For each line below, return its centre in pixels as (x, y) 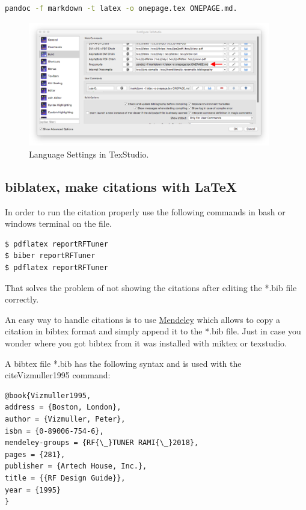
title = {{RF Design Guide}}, (65, 478)
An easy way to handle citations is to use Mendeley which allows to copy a (143, 319)
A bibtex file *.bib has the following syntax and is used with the (123, 363)
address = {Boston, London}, (63, 407)
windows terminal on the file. (58, 223)
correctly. (22, 299)
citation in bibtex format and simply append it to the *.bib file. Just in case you (153, 331)
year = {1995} (33, 490)
